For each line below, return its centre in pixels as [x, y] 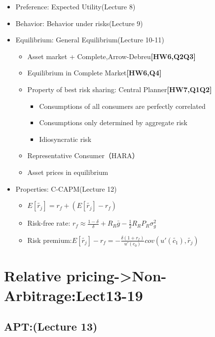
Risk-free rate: [49, 223]
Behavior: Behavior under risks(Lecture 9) [79, 23]
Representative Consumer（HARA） [83, 155]
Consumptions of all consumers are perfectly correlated [122, 106]
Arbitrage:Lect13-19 [73, 295]
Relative [33, 276]
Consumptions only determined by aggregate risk [113, 122]
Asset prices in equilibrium [68, 172]
